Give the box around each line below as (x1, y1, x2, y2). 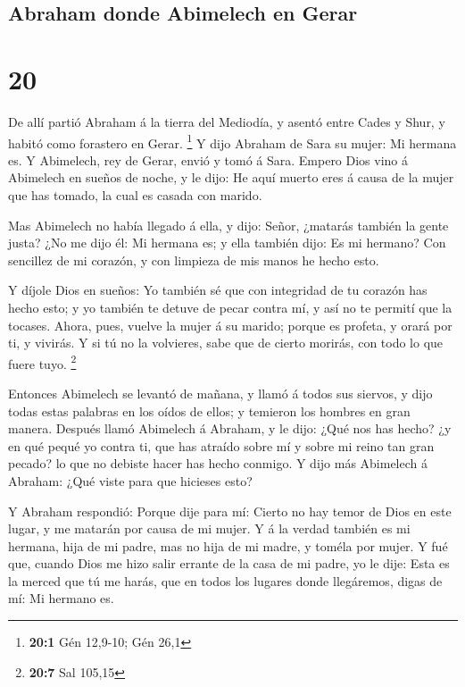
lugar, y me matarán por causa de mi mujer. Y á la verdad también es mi (8, 519, 411, 538)
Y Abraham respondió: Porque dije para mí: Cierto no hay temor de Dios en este (8, 501, 452, 520)
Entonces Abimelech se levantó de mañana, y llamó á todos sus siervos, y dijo (8, 383, 433, 402)
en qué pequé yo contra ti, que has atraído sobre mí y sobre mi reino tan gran (8, 436, 435, 455)
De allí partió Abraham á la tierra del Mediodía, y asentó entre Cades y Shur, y (8, 112, 445, 130)
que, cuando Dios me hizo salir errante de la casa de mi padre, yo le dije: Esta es (8, 554, 450, 573)
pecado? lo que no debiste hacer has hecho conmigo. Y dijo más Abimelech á (8, 454, 428, 473)
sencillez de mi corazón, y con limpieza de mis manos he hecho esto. (8, 250, 379, 269)
